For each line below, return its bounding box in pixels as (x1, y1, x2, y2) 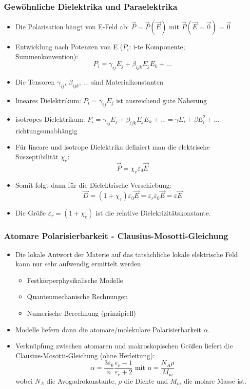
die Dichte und (124, 375, 168, 386)
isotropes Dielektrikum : (15, 113, 85, 124)
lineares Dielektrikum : (15, 95, 81, 105)
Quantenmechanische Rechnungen (27, 291, 128, 302)
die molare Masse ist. (183, 375, 247, 386)
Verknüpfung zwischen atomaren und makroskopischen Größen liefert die (15, 341, 233, 351)
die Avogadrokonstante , (46, 375, 116, 386)
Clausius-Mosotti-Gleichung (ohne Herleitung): (15, 350, 155, 360)
